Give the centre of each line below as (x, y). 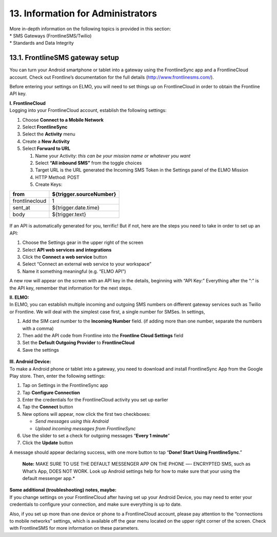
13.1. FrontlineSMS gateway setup (64, 58)
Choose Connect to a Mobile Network (63, 120)
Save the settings (41, 350)
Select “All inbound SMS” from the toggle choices (88, 163)
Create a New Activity (46, 141)
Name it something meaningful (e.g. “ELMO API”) (74, 271)
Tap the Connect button (48, 407)
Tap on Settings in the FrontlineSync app (65, 386)
